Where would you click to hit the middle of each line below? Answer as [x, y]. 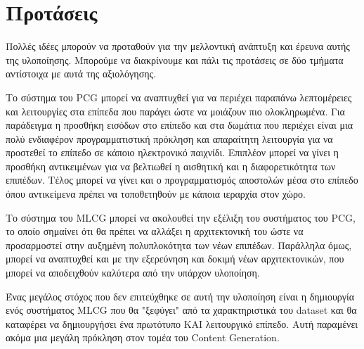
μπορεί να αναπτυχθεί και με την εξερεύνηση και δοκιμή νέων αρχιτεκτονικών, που [175, 259]
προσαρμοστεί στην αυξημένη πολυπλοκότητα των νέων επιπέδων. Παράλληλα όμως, [179, 245]
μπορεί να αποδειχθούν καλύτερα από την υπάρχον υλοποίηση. [133, 273]
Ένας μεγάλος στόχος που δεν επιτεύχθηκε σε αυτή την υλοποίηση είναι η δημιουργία [180, 296]
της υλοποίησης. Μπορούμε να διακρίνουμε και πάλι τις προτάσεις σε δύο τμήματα [175, 59]
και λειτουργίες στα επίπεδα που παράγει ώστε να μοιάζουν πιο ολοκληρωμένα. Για [175, 111]
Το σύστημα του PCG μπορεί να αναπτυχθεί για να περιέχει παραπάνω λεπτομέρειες [179, 97]
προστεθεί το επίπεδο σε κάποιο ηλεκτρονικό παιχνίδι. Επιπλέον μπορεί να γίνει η [172, 152]
